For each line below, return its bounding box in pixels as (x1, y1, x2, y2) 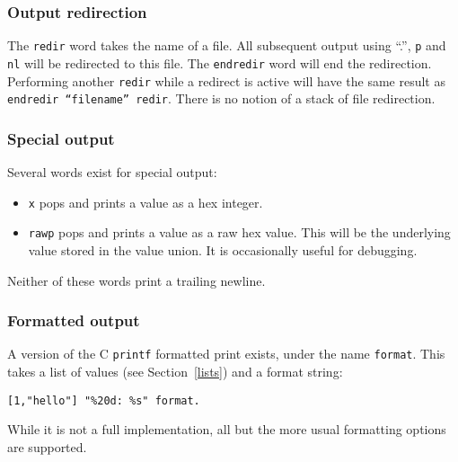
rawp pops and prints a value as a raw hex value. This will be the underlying (28, 223, 451, 242)
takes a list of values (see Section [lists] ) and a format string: (7, 362, 343, 381)
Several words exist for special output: (7, 163, 217, 182)
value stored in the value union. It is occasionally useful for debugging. (28, 240, 418, 259)
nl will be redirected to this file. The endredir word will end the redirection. (7, 53, 432, 72)
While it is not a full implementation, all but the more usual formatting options (7, 420, 446, 439)
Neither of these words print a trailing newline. (7, 271, 266, 289)
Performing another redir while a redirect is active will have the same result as (7, 71, 445, 90)
